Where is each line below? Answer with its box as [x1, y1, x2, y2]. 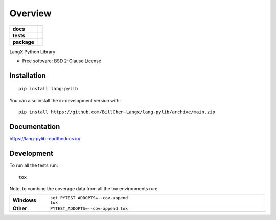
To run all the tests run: [9, 162, 58, 168]
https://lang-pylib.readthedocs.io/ [9, 136, 81, 142]
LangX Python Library [9, 48, 56, 55]
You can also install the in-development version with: [9, 97, 121, 103]
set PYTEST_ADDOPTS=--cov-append [50, 195, 128, 201]
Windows [12, 197, 36, 204]
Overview [9, 8, 52, 19]
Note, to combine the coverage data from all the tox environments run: [9, 185, 158, 191]
